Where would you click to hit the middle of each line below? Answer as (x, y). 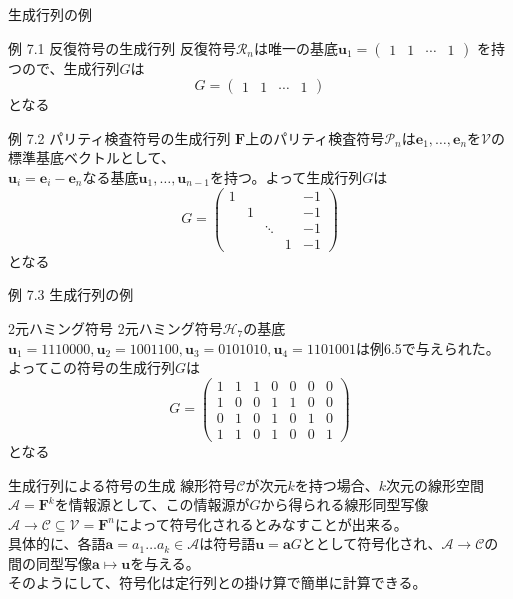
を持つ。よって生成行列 (286, 176)
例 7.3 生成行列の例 (71, 294)
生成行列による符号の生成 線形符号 (122, 484)
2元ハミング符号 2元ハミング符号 (115, 327)
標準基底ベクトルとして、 (91, 157)
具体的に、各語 (57, 543)
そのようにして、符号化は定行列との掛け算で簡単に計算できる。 (217, 582)
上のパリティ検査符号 (315, 137)
